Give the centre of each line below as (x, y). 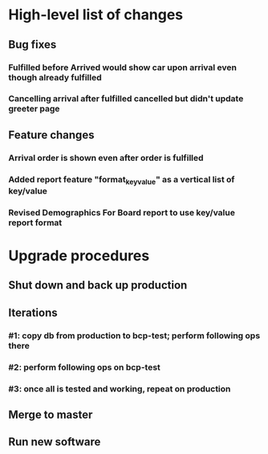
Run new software (55, 442)
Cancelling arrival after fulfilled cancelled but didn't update (126, 99)
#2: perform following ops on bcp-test (84, 367)
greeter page (34, 108)
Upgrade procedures (79, 256)
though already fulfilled (55, 77)
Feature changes (51, 135)
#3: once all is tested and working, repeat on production (120, 389)
